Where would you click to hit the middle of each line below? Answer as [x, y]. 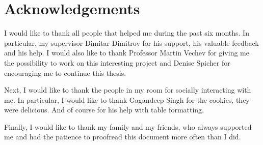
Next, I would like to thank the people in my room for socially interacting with [128, 90]
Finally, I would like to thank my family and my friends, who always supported [128, 126]
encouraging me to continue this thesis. [65, 72]
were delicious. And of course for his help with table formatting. [104, 110]
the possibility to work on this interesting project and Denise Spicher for [117, 62]
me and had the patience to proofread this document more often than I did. [123, 137]
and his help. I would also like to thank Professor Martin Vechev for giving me [127, 53]
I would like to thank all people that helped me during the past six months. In [127, 33]
